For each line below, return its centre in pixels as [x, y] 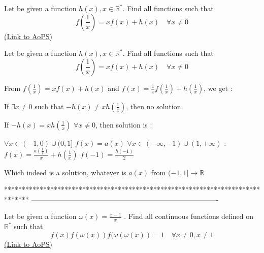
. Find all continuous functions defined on [189, 216]
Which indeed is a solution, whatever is [65, 172]
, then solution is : [124, 124]
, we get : [218, 88]
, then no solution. [155, 106]
